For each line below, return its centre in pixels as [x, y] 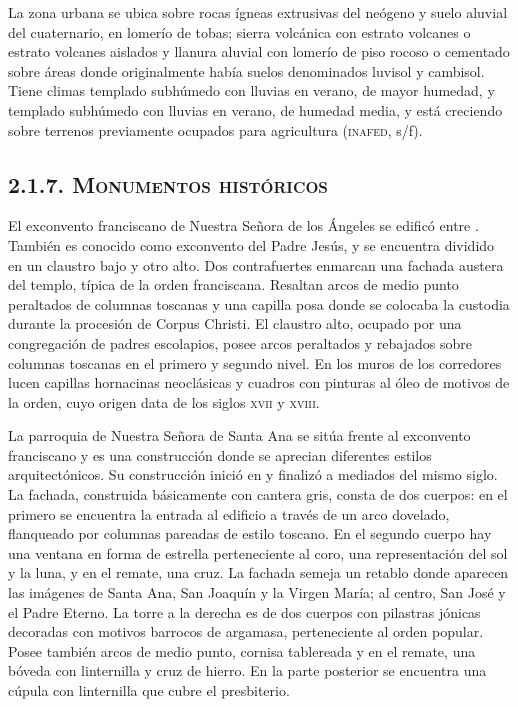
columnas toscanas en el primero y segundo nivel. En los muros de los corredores [255, 362]
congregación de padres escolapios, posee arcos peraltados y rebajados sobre [240, 342]
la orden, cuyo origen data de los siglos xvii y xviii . [164, 401]
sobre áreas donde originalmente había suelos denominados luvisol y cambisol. [246, 70]
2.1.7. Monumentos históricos [168, 183]
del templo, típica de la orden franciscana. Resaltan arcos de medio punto [233, 284]
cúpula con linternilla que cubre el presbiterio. [149, 690]
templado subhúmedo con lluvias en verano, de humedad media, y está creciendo [255, 109]
